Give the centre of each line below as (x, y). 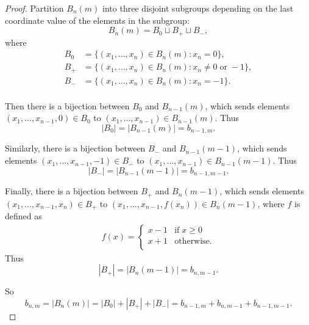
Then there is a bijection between (67, 105)
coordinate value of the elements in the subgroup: (97, 20)
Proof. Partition (34, 8)
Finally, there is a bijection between (72, 191)
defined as (23, 216)
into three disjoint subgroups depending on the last (198, 8)
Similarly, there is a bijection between (75, 148)
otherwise (192, 241)
